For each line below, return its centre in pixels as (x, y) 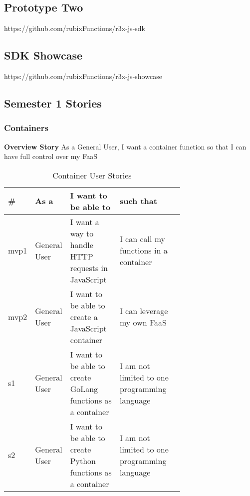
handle (82, 244)
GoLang (84, 388)
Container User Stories (92, 175)
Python (83, 460)
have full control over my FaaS (51, 156)
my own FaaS (143, 322)
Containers (26, 128)
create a (84, 316)
